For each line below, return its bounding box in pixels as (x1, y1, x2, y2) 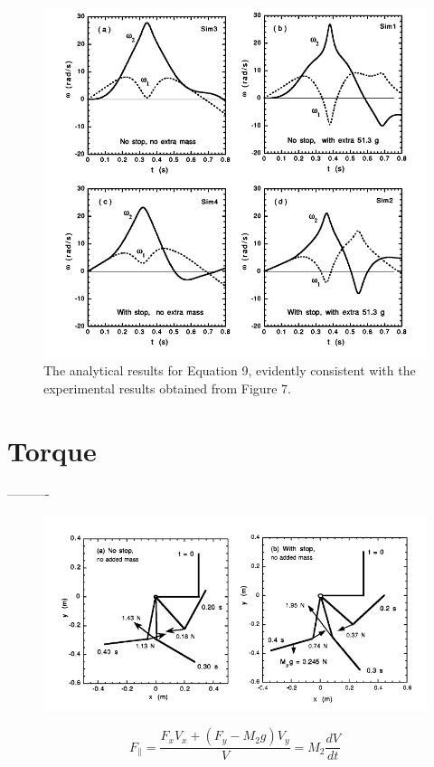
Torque (7, 431, 97, 469)
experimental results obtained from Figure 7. (43, 378, 291, 397)
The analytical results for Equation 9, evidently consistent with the (43, 361, 416, 380)
